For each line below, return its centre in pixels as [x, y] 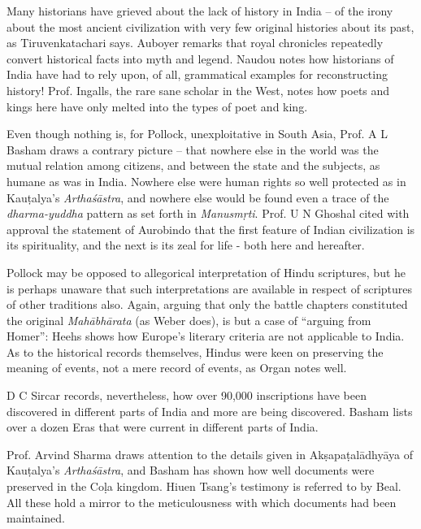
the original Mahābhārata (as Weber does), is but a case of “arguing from [189, 320]
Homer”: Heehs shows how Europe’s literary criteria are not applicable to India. [206, 336]
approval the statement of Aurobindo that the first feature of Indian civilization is [211, 229]
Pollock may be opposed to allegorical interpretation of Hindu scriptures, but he [206, 272]
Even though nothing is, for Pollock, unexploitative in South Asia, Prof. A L [197, 134]
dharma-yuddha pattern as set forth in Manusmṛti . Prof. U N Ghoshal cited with [208, 213]
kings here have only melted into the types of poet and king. [157, 106]
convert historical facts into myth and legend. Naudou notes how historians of [200, 58]
